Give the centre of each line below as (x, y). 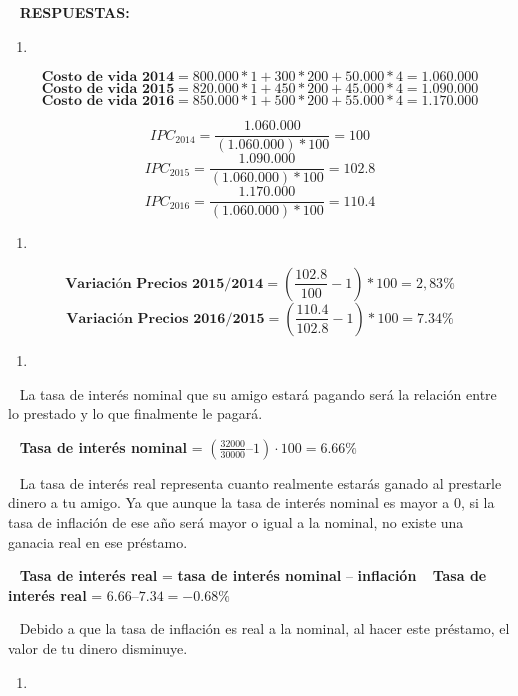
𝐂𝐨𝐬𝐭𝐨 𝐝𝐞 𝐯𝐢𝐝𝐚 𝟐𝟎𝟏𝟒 (108, 77)
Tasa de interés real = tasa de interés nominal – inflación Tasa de (253, 575)
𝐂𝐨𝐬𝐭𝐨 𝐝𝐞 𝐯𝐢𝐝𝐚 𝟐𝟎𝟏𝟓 (108, 89)
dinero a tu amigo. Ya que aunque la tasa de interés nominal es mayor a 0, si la (251, 502)
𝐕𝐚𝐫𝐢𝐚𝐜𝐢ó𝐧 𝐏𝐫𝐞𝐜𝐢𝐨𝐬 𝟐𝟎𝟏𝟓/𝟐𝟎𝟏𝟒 (164, 283)
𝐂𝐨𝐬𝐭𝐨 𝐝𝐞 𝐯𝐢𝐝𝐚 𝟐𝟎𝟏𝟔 (108, 101)
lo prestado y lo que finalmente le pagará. (135, 413)
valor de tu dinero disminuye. (98, 647)
